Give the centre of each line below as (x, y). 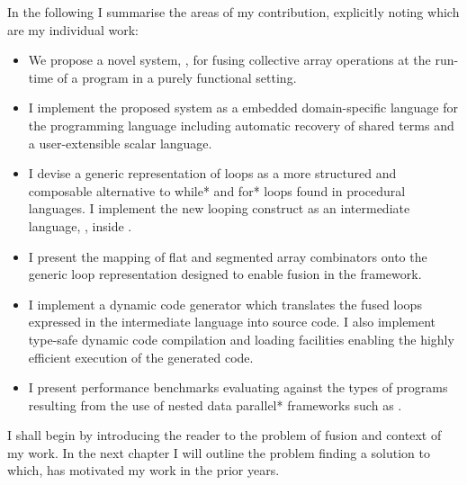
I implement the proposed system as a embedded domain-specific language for (243, 108)
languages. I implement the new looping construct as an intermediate (219, 208)
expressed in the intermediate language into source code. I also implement (232, 322)
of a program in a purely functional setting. (177, 77)
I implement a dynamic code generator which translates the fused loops (225, 304)
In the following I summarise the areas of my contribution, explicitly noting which (233, 12)
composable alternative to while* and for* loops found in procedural (217, 190)
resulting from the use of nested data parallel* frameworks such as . (215, 404)
